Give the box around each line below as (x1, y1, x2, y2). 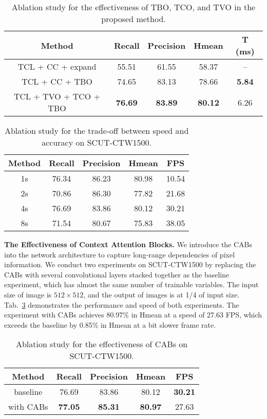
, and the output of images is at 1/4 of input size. (83, 289, 240, 300)
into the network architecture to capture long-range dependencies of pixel (4, 249, 235, 260)
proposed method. (101, 13, 166, 25)
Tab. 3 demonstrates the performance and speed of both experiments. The (4, 299, 239, 310)
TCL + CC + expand (17, 61, 97, 72)
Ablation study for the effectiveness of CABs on (15, 338, 188, 350)
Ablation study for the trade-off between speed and (4, 125, 189, 136)
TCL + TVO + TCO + (13, 90, 101, 102)
